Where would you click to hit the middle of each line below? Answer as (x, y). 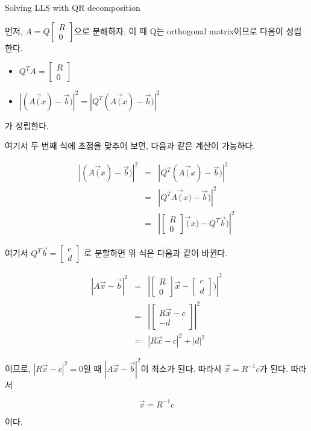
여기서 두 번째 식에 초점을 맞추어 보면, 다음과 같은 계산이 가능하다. (130, 146)
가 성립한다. (27, 125)
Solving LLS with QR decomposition (73, 7)
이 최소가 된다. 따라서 (181, 368)
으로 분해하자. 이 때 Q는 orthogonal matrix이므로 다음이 (179, 30)
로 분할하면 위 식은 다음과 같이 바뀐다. (156, 253)
